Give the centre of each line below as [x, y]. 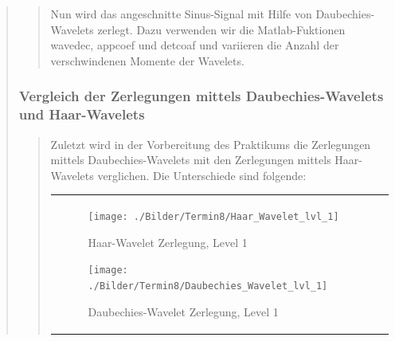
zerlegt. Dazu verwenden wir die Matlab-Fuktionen [221, 29]
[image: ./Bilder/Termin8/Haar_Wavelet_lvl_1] [213, 217]
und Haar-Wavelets [82, 114]
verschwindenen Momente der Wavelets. [147, 60]
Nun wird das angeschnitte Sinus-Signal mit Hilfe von [181, 14]
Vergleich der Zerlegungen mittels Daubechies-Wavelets [201, 96]
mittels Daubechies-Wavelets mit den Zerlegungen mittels [191, 160]
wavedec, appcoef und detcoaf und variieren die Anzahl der [195, 45]
